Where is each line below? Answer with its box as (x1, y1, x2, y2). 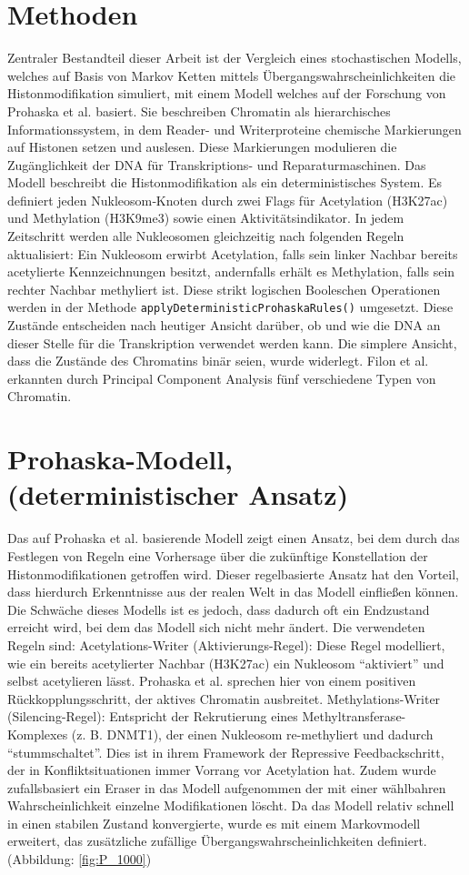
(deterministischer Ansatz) (7, 476, 349, 513)
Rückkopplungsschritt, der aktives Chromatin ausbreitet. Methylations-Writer (7, 689, 441, 708)
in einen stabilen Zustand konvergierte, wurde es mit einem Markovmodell (7, 813, 421, 832)
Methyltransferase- (302, 707, 406, 726)
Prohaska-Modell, (7, 440, 234, 478)
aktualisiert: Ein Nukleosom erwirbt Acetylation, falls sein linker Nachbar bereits (7, 244, 458, 263)
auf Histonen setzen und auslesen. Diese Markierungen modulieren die (7, 137, 397, 156)
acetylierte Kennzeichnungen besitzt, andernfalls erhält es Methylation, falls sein (7, 262, 455, 281)
